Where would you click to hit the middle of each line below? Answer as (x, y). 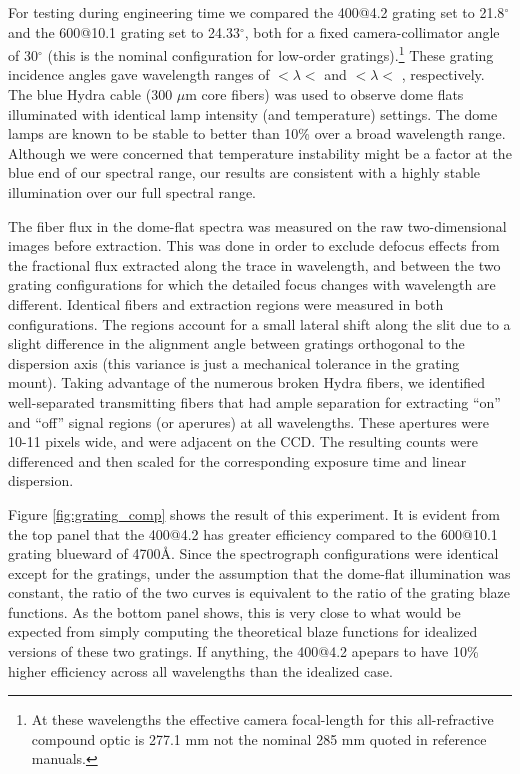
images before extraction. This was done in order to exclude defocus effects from (254, 245)
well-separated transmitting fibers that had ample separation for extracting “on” (254, 401)
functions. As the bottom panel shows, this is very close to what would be (234, 611)
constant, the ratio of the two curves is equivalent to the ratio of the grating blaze (259, 592)
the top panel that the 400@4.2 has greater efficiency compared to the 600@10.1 (253, 533)
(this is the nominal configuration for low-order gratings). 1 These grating (270, 53)
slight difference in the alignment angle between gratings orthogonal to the (236, 343)
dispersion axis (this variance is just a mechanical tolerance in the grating (234, 362)
